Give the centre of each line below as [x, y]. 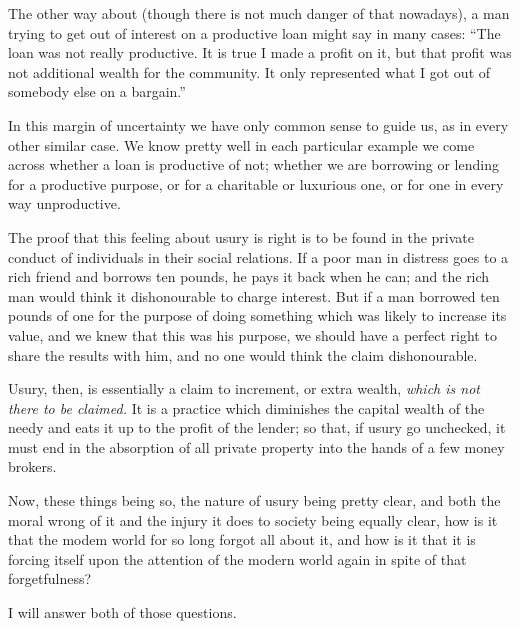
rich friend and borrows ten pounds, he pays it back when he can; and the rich [249, 276]
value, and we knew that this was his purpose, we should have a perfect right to [252, 334]
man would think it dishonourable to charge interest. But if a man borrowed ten [254, 295]
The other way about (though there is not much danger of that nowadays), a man [259, 13]
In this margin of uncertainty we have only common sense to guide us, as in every [258, 124]
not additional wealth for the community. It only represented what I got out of [249, 71]
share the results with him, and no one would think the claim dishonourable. [243, 354]
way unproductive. [64, 203]
